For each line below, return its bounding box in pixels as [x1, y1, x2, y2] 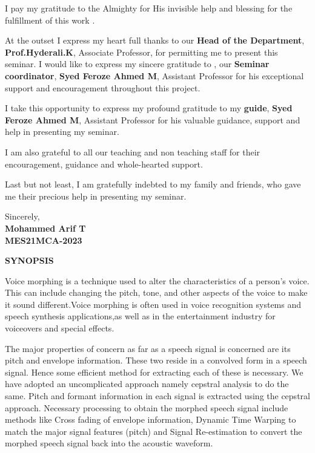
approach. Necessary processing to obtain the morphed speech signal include [5, 401, 288, 414]
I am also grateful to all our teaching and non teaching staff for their [5, 145, 260, 158]
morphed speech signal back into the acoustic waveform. [5, 437, 213, 449]
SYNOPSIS [5, 254, 54, 267]
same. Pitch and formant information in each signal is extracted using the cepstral [5, 389, 310, 402]
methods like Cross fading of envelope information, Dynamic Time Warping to [5, 413, 296, 426]
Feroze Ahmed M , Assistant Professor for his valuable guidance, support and [5, 113, 300, 126]
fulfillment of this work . [5, 13, 95, 26]
